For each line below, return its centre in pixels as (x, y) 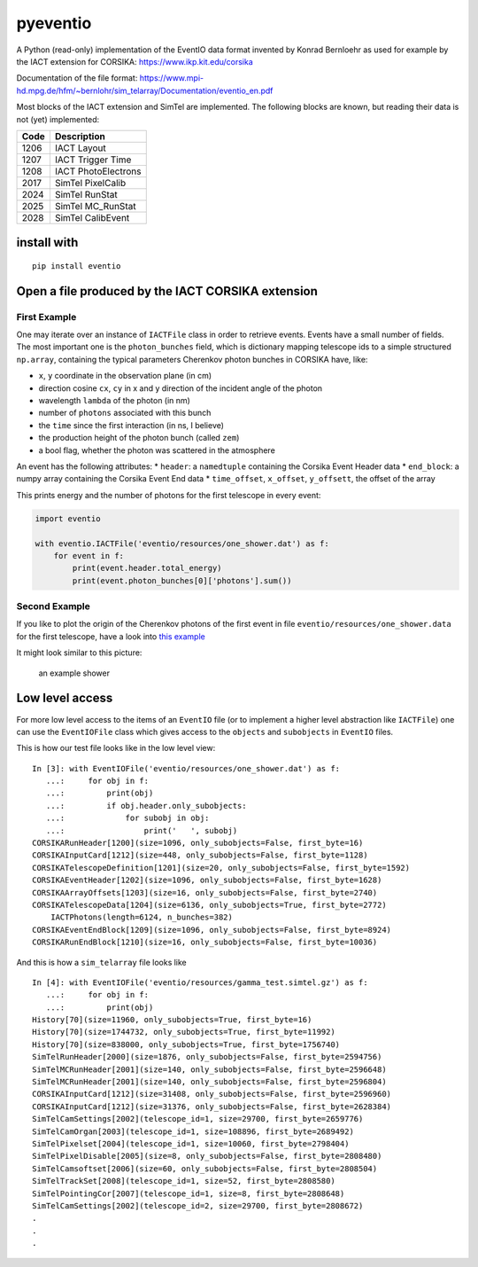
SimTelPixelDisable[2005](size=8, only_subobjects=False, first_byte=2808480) (207, 1156)
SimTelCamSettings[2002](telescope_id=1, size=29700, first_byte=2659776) (198, 1119)
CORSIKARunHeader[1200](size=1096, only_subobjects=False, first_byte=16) (198, 843)
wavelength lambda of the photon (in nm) (114, 401)
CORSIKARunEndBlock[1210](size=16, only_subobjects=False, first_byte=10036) (205, 942)
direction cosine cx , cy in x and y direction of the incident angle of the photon (181, 388)
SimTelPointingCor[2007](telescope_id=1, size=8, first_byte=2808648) (189, 1193)
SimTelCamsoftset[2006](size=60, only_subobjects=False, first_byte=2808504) (205, 1169)
